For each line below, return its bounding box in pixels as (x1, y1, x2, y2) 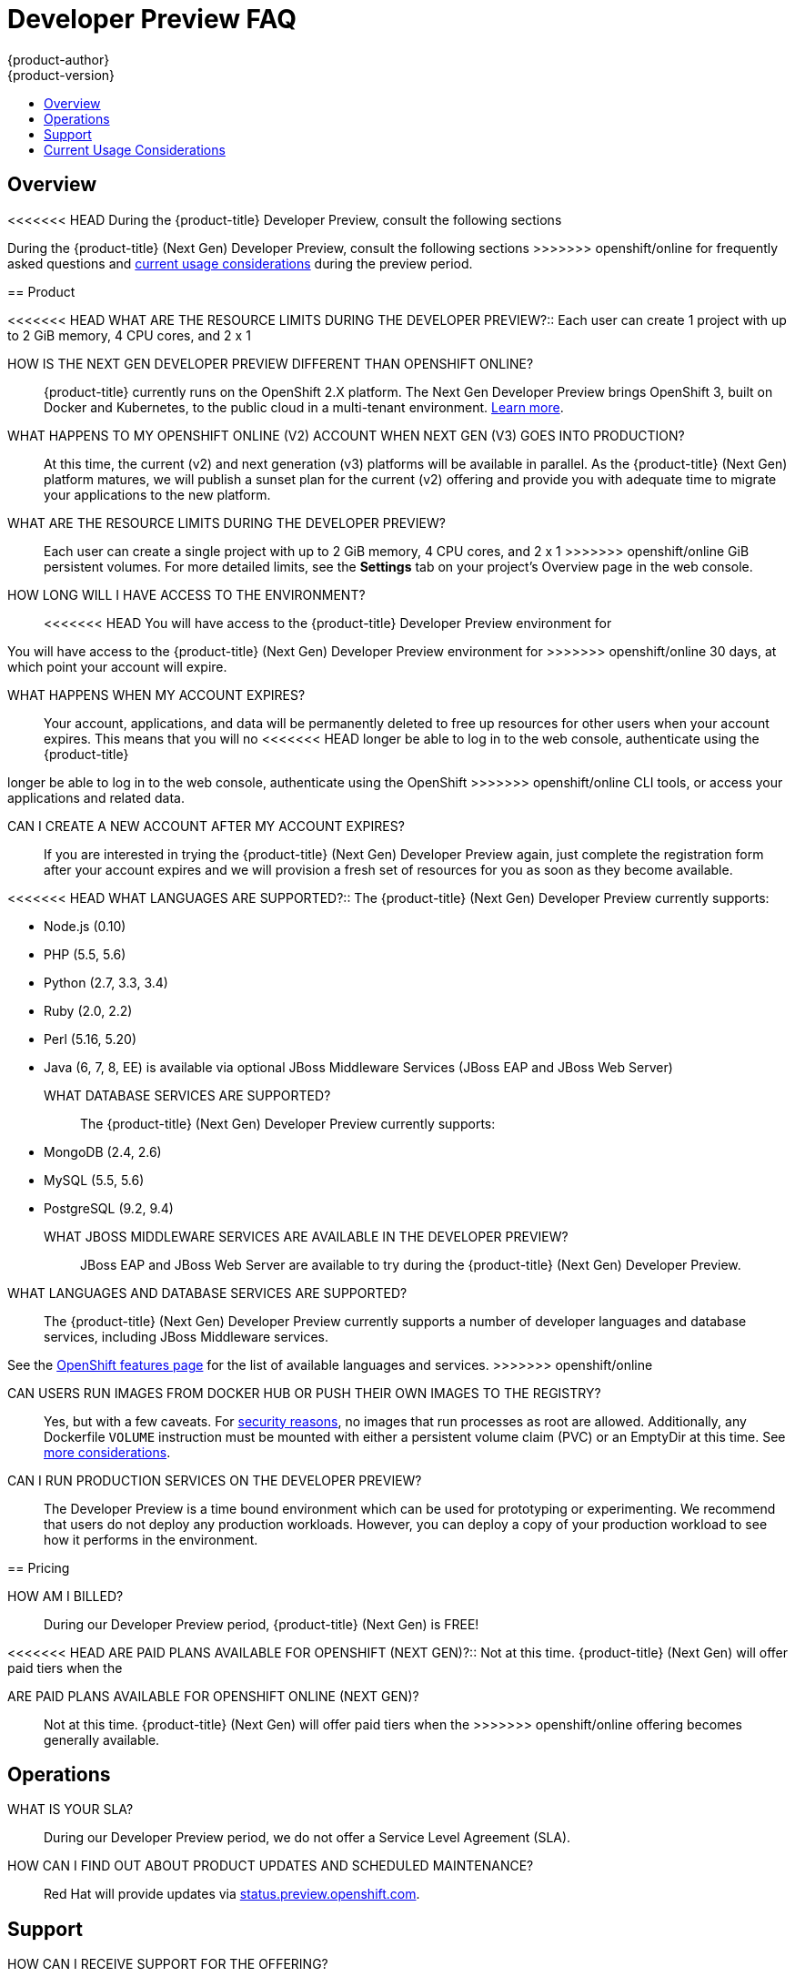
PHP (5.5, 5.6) (44, 946, 126, 962)
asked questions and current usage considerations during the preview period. (7, 255, 473, 271)
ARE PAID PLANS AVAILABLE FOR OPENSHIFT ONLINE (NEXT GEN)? (7, 1688, 419, 1704)
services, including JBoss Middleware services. (44, 1328, 328, 1344)
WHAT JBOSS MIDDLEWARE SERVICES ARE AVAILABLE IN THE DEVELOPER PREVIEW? (44, 1228, 569, 1244)
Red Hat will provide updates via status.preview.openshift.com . (44, 1886, 420, 1902)
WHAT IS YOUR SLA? (7, 1801, 134, 1818)
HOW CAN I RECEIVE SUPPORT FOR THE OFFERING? (7, 1956, 328, 1972)
